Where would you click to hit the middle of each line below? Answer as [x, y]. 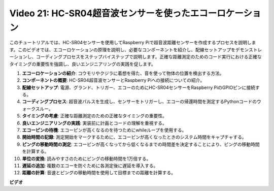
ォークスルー [36, 109]
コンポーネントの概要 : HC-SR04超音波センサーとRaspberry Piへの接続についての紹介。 [113, 80]
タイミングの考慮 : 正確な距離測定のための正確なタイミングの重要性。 [94, 116]
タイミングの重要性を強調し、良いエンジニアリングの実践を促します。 [82, 64]
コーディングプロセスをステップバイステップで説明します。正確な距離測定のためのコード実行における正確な [149, 57]
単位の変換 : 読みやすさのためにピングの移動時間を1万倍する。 [87, 158]
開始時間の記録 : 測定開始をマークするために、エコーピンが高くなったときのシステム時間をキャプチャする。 [134, 137]
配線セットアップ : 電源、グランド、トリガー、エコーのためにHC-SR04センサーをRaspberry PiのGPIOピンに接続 [139, 87]
